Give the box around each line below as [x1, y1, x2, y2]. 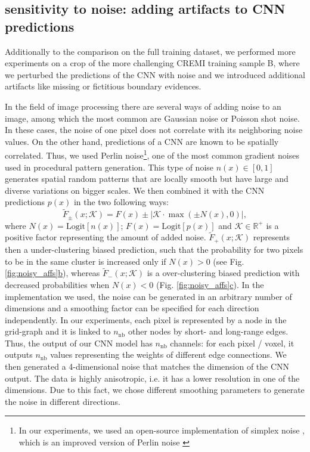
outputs [5, 348, 33, 361]
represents [253, 231, 290, 243]
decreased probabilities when [5, 278, 110, 290]
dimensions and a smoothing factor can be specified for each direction [5, 302, 259, 314]
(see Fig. [213, 255, 244, 267]
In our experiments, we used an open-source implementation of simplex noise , [18, 424, 305, 436]
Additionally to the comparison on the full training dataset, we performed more [5, 45, 296, 57]
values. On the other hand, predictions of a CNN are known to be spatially [5, 135, 279, 147]
